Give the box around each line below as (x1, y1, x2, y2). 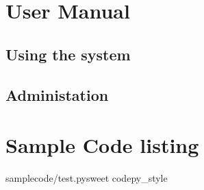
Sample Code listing (5, 131, 199, 159)
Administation (5, 84, 109, 105)
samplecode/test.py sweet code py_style (5, 171, 168, 185)
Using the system (5, 43, 131, 64)
